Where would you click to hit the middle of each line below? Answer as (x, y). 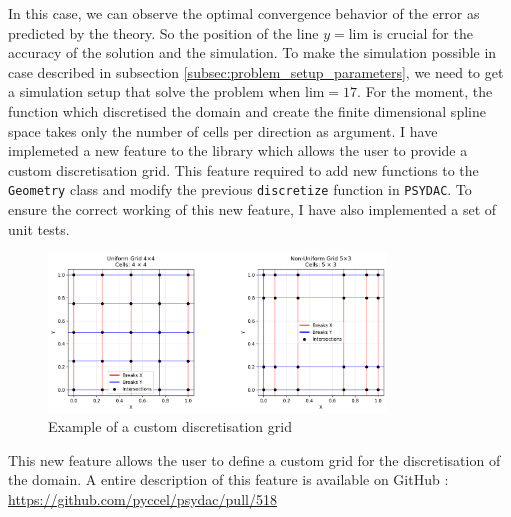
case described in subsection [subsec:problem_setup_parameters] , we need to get (256, 71)
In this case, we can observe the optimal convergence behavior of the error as (244, 13)
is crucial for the (422, 32)
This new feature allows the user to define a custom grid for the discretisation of (254, 459)
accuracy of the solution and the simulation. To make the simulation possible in (252, 52)
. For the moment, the (425, 91)
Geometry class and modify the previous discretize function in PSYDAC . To (240, 189)
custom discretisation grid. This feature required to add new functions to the (243, 169)
